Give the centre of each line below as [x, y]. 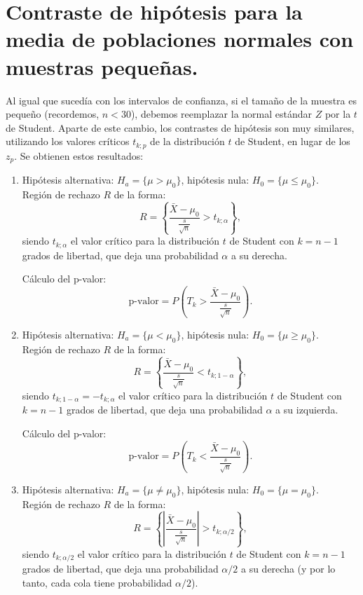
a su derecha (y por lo [288, 569]
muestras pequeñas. [102, 66]
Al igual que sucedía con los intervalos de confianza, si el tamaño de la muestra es [181, 100]
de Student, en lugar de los [293, 141]
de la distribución [187, 141]
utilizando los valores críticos [68, 141]
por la [338, 114]
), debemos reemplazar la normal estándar [221, 114]
